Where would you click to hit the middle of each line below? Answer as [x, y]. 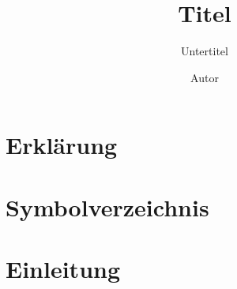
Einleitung [63, 269]
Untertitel [205, 51]
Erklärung [62, 145]
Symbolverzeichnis [107, 206]
